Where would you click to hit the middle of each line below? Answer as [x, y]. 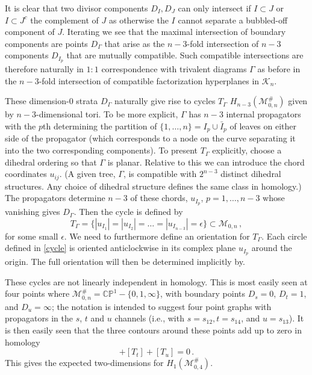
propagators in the [39, 318]
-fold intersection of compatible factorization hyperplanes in [149, 80]
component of [30, 32]
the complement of [64, 20]
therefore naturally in [44, 69]
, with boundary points [203, 293]
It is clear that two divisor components [76, 8]
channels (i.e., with [149, 318]
